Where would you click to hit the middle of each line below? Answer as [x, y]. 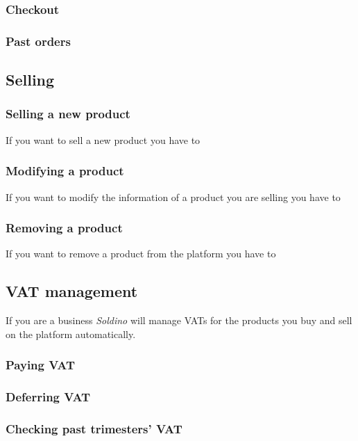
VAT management [72, 291]
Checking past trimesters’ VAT [94, 428]
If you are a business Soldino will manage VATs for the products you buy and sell [179, 320]
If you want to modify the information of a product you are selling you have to [173, 197]
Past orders [38, 41]
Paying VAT [41, 365]
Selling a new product [68, 114]
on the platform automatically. [71, 334]
